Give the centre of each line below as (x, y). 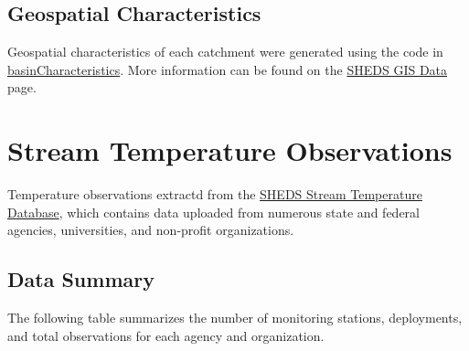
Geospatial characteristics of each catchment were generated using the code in (225, 52)
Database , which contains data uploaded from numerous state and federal (213, 212)
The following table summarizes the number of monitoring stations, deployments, (235, 318)
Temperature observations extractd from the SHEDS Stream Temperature (215, 194)
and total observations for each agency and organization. (166, 335)
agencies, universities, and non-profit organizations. (151, 230)
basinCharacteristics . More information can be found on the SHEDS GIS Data (228, 69)
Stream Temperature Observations (230, 150)
